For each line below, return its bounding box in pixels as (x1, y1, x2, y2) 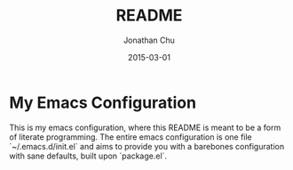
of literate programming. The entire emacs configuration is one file (9, 131, 253, 142)
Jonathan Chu (123, 35, 176, 45)
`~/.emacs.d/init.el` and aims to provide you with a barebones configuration (9, 141, 285, 151)
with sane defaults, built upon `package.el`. (9, 150, 167, 161)
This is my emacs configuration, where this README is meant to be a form (9, 122, 281, 133)
